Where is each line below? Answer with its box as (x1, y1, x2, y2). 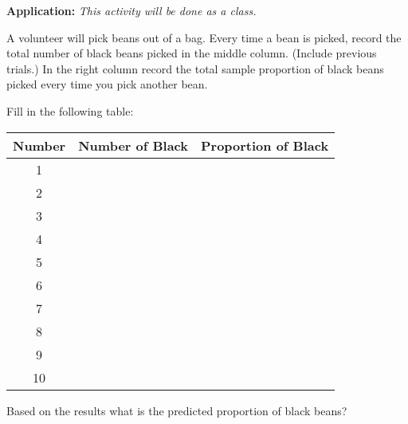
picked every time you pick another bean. (6, 76, 208, 92)
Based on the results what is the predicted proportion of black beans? (6, 402, 347, 418)
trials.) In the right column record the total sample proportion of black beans (6, 60, 384, 77)
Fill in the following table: (6, 102, 134, 119)
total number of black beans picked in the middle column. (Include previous (6, 45, 377, 61)
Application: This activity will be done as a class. (6, 2, 257, 18)
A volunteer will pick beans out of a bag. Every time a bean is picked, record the (6, 29, 402, 45)
